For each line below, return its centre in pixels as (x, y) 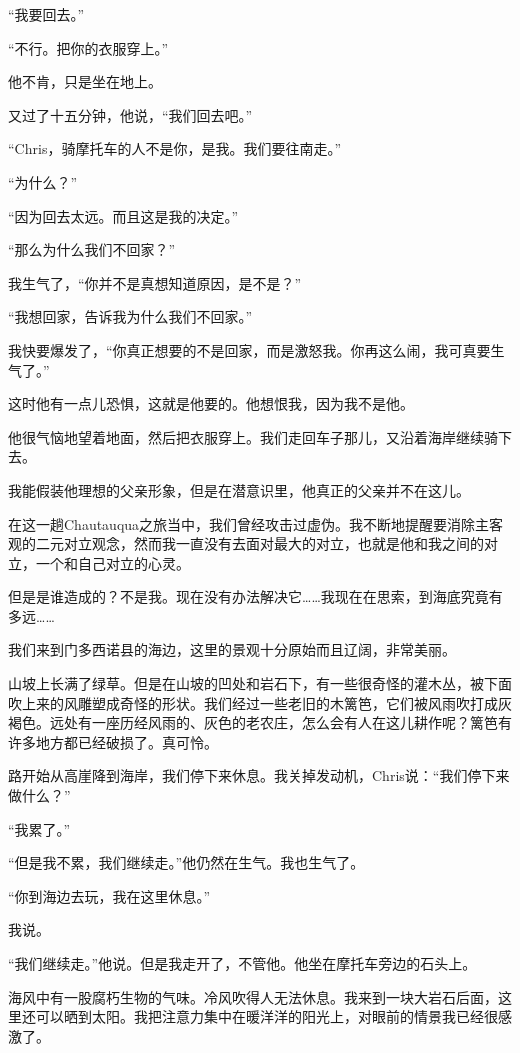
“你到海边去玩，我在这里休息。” (109, 895)
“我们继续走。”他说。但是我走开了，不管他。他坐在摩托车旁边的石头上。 (242, 963)
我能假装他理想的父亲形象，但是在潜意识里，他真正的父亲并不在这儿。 (239, 489)
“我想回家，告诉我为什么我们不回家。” (130, 316)
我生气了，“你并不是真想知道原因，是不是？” (155, 282)
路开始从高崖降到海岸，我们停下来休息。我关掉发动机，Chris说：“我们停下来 (259, 775)
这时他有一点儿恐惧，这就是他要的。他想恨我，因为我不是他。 (211, 403)
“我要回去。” (46, 14)
